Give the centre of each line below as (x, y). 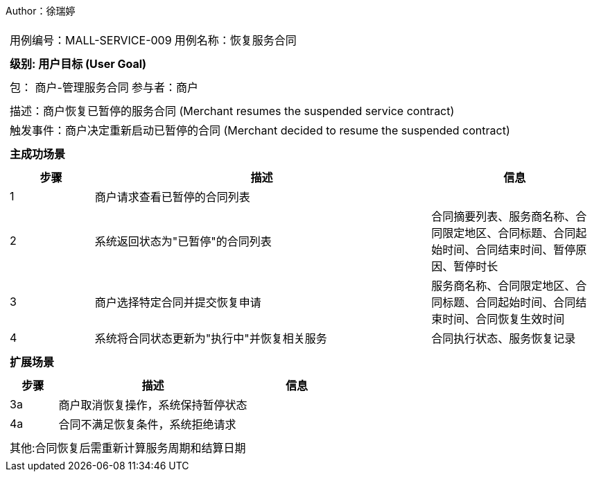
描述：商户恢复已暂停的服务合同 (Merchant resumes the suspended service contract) (232, 111)
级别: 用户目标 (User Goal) (78, 64)
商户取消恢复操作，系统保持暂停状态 (153, 405)
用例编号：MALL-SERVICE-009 (91, 40)
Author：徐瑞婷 (41, 11)
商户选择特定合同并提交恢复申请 (178, 302)
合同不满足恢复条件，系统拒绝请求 (147, 424)
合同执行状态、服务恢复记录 (504, 338)
